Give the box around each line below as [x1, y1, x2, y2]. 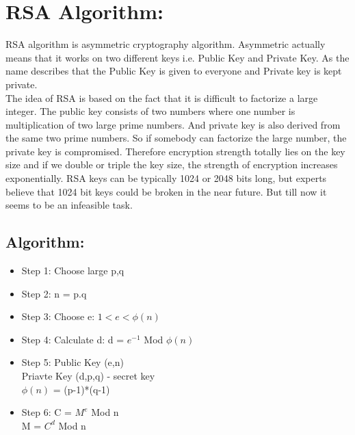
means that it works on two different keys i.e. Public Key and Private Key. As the [5, 50, 350, 64]
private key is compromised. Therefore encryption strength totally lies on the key [5, 144, 345, 158]
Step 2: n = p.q [21, 286, 87, 300]
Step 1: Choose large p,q [21, 263, 124, 278]
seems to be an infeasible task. [5, 198, 133, 212]
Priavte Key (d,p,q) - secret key [21, 369, 155, 383]
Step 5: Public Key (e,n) [21, 355, 124, 369]
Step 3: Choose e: [21, 309, 95, 324]
